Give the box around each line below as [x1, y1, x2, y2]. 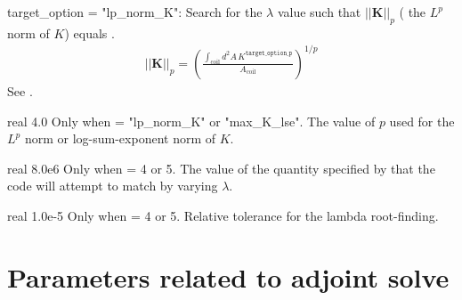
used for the [389, 111, 455, 130]
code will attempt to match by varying [7, 176, 218, 195]
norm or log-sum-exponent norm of [24, 129, 216, 148]
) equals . [64, 23, 115, 42]
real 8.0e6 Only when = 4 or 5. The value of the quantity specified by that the [7, 158, 435, 177]
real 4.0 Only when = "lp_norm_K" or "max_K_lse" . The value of [7, 111, 376, 130]
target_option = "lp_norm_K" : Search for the [7, 3, 263, 20]
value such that [277, 3, 361, 20]
